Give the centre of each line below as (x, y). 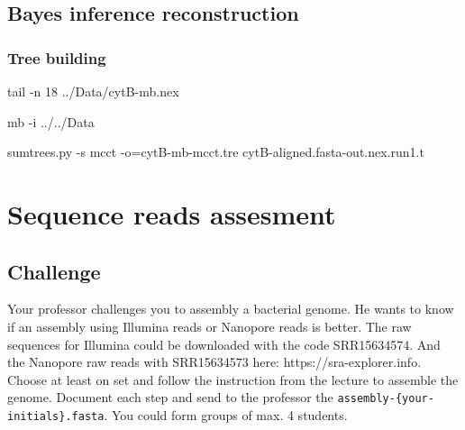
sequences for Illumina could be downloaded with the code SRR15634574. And (224, 344)
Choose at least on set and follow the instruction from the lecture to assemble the (233, 379)
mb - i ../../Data (51, 121)
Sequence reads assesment (172, 213)
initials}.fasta (56, 416)
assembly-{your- (386, 399)
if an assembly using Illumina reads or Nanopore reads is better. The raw (210, 326)
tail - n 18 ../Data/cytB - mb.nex (93, 91)
